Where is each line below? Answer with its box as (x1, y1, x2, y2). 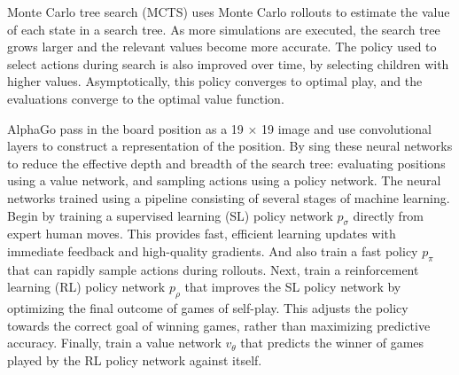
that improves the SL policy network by (184, 277, 401, 296)
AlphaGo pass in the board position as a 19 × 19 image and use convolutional (7, 119, 432, 137)
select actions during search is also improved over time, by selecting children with (7, 54, 449, 73)
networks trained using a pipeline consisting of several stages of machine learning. (7, 188, 450, 207)
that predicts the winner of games (240, 333, 424, 352)
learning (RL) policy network (7, 277, 166, 296)
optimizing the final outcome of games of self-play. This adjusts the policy (7, 299, 408, 317)
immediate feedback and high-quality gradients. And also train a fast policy (7, 241, 418, 260)
